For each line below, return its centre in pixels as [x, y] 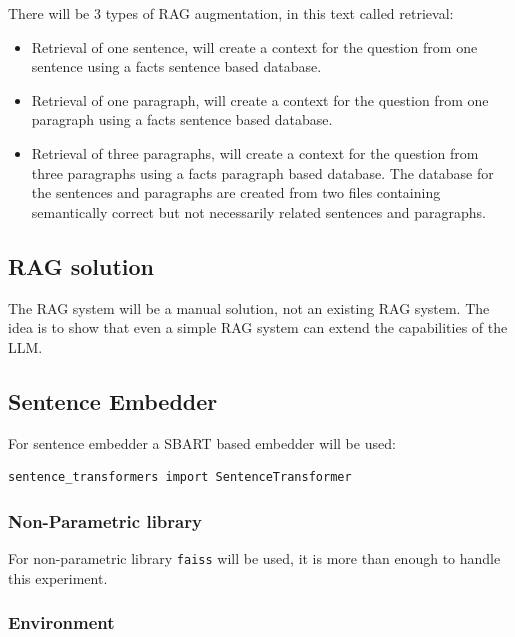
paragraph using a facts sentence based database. [182, 119]
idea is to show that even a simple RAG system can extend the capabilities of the [258, 327]
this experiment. [58, 577]
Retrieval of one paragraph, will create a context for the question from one [260, 99]
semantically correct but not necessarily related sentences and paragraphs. [258, 211]
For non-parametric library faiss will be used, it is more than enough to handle [254, 557]
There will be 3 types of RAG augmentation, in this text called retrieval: [231, 13]
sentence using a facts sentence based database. [176, 66]
